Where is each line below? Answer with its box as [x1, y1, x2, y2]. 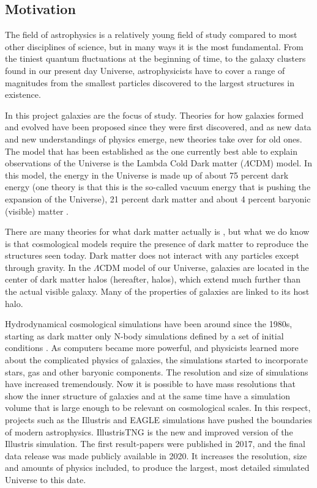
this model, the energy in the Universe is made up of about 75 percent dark [5, 168, 289, 181]
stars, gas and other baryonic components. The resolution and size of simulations [5, 365, 308, 378]
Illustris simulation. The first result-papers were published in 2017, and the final [5, 437, 305, 450]
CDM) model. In [249, 157, 312, 169]
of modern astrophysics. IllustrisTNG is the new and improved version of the [5, 425, 293, 438]
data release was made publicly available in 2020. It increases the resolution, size [5, 449, 307, 462]
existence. [5, 88, 41, 101]
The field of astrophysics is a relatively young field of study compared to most [5, 28, 297, 41]
